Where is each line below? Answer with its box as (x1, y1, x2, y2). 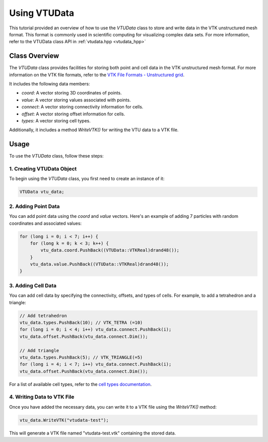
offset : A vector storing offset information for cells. (21, 111, 125, 117)
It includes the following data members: (9, 81, 90, 87)
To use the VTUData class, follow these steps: (9, 153, 104, 159)
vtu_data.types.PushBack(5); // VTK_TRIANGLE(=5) (19, 354, 143, 360)
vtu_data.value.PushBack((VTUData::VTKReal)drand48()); (30, 262, 169, 267)
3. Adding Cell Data (9, 282, 57, 289)
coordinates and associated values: (9, 220, 82, 226)
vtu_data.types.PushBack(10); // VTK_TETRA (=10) (19, 320, 143, 325)
